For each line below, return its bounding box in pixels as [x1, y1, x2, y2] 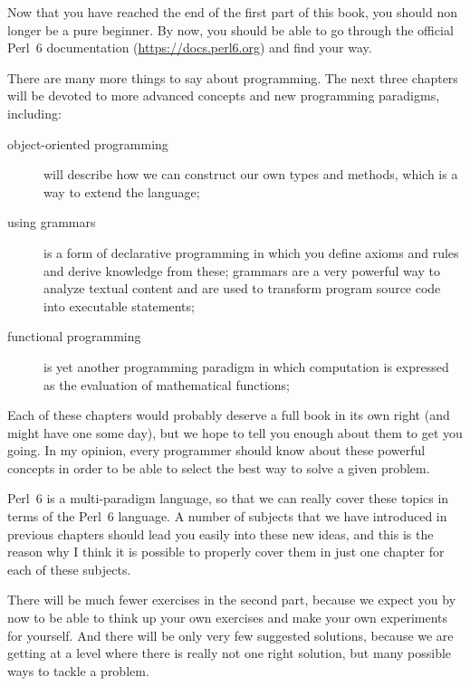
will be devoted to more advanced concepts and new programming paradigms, [7, 86, 440, 105]
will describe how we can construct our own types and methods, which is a [43, 165, 458, 184]
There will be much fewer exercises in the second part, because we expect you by [7, 590, 456, 609]
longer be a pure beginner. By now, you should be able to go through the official [7, 20, 454, 39]
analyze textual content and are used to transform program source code [43, 279, 441, 298]
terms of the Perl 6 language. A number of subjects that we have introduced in [7, 507, 447, 526]
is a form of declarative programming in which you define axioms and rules [43, 243, 459, 262]
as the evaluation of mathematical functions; [43, 375, 290, 394]
